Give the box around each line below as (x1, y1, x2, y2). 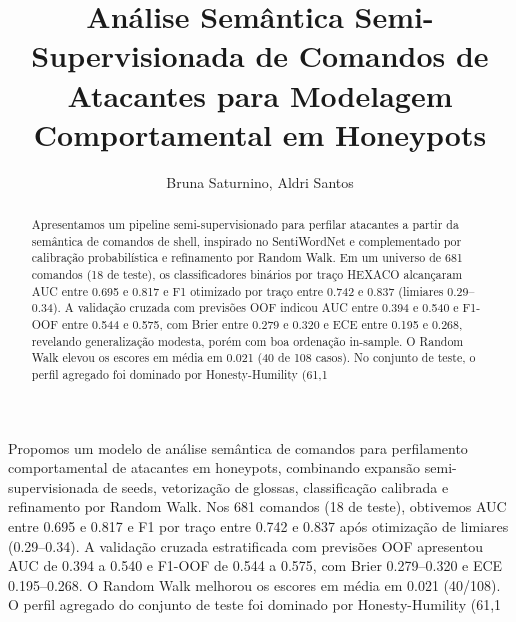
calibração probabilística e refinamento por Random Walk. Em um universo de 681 (31, 249, 463, 266)
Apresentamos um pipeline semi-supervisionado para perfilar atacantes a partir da (31, 216, 459, 233)
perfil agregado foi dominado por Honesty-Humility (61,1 (31, 365, 328, 382)
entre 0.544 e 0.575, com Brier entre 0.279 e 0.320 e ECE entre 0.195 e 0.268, (62, 316, 463, 333)
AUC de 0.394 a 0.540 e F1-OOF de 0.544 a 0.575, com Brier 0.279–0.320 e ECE (8, 555, 503, 576)
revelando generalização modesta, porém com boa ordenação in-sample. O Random (31, 332, 464, 349)
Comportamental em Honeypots (33, 113, 487, 154)
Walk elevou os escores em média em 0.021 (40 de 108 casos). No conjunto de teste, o (31, 349, 476, 366)
